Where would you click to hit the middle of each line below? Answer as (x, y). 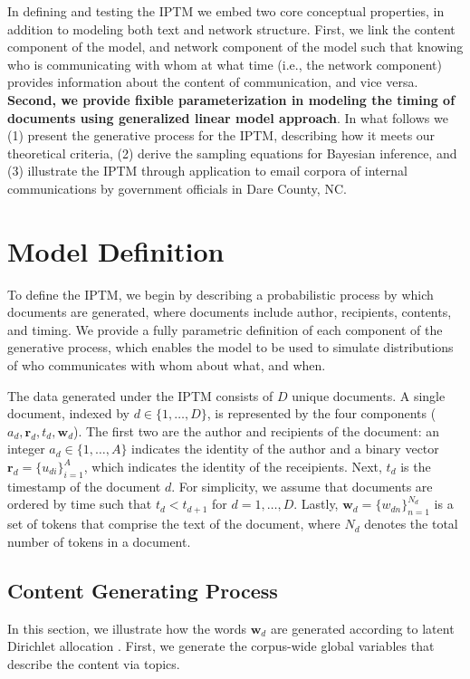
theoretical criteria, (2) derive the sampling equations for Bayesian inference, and (232, 153)
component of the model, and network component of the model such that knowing (235, 47)
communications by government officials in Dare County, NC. (177, 188)
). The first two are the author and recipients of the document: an (256, 430)
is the (416, 466)
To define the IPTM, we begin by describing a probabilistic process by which (221, 294)
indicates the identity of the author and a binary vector (285, 449)
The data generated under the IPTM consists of (140, 395)
